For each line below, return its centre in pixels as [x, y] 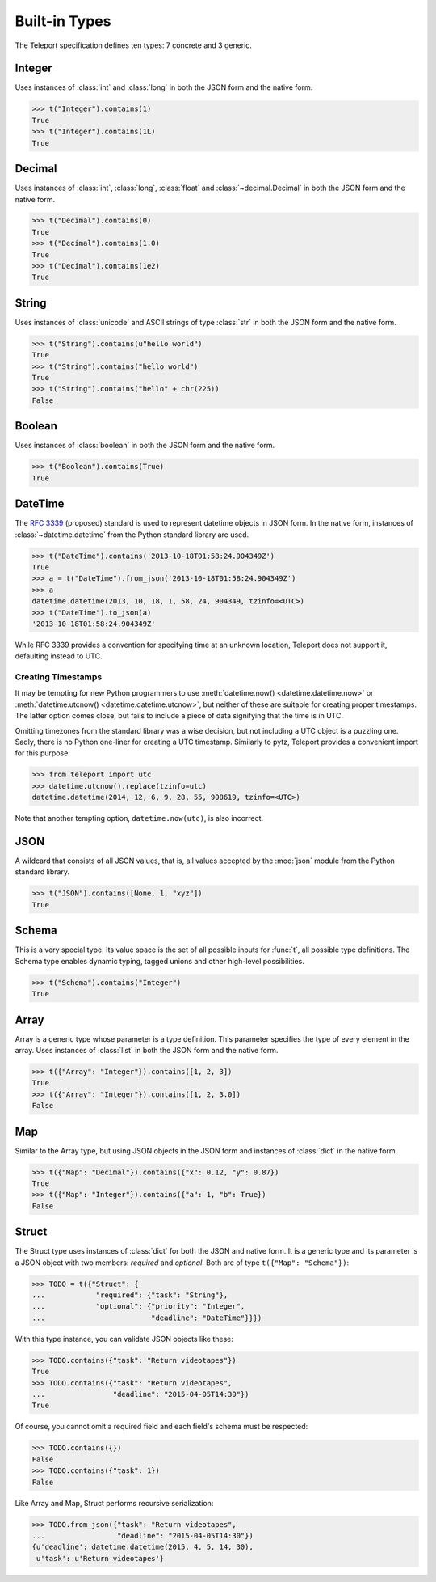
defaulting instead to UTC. [59, 656]
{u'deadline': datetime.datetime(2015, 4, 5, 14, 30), [143, 1547]
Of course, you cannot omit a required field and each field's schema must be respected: [161, 1427]
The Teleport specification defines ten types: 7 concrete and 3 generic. [133, 45]
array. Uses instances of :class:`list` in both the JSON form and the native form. [147, 1051]
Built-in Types [63, 21]
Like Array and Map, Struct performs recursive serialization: [114, 1503]
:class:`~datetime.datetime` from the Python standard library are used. [132, 535]
